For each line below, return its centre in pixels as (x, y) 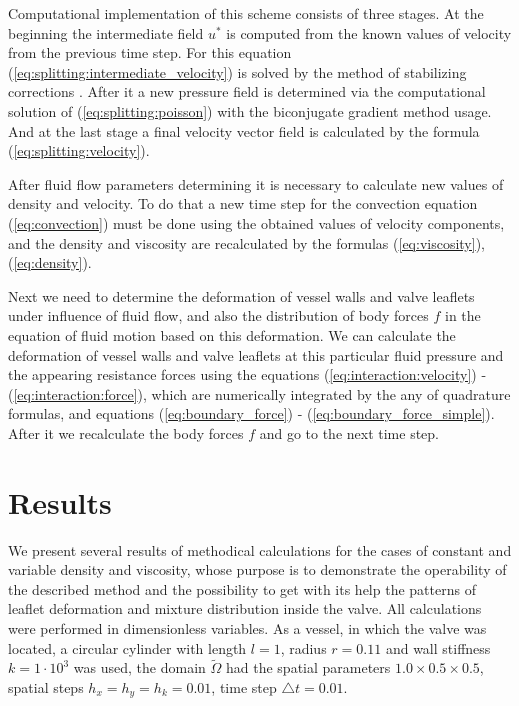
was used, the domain (139, 667)
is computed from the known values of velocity (369, 32)
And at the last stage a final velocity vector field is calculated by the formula (244, 130)
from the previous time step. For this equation (150, 52)
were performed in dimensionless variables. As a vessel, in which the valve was (247, 627)
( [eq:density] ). (50, 262)
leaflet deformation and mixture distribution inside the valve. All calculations (245, 608)
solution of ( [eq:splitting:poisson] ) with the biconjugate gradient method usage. (250, 110)
